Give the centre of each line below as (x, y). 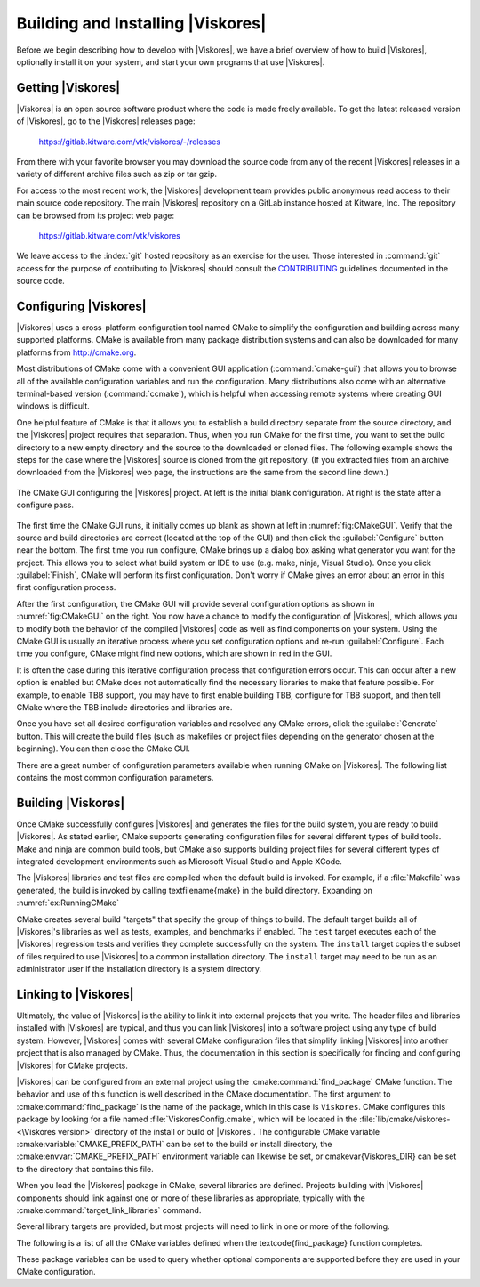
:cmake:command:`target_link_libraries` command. (109, 1210)
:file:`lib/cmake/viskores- (405, 1119)
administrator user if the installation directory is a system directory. (139, 969)
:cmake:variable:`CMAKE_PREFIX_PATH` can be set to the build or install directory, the (174, 1144)
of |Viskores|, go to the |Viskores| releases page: (106, 121)
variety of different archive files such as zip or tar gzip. (117, 174)
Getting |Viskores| (68, 88)
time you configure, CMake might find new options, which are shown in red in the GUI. (174, 653)
